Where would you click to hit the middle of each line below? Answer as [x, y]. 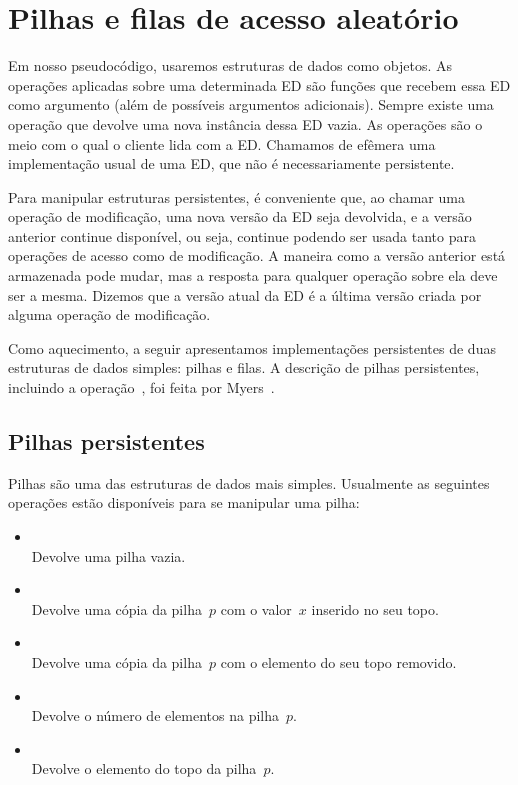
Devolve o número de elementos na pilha [155, 715]
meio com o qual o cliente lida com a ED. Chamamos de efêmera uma [222, 143]
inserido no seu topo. [375, 608]
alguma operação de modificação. [109, 314]
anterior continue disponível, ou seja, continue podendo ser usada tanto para [242, 235]
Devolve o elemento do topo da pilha [144, 768]
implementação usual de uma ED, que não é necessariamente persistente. [231, 163]
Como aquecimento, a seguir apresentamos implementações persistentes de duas [252, 347]
